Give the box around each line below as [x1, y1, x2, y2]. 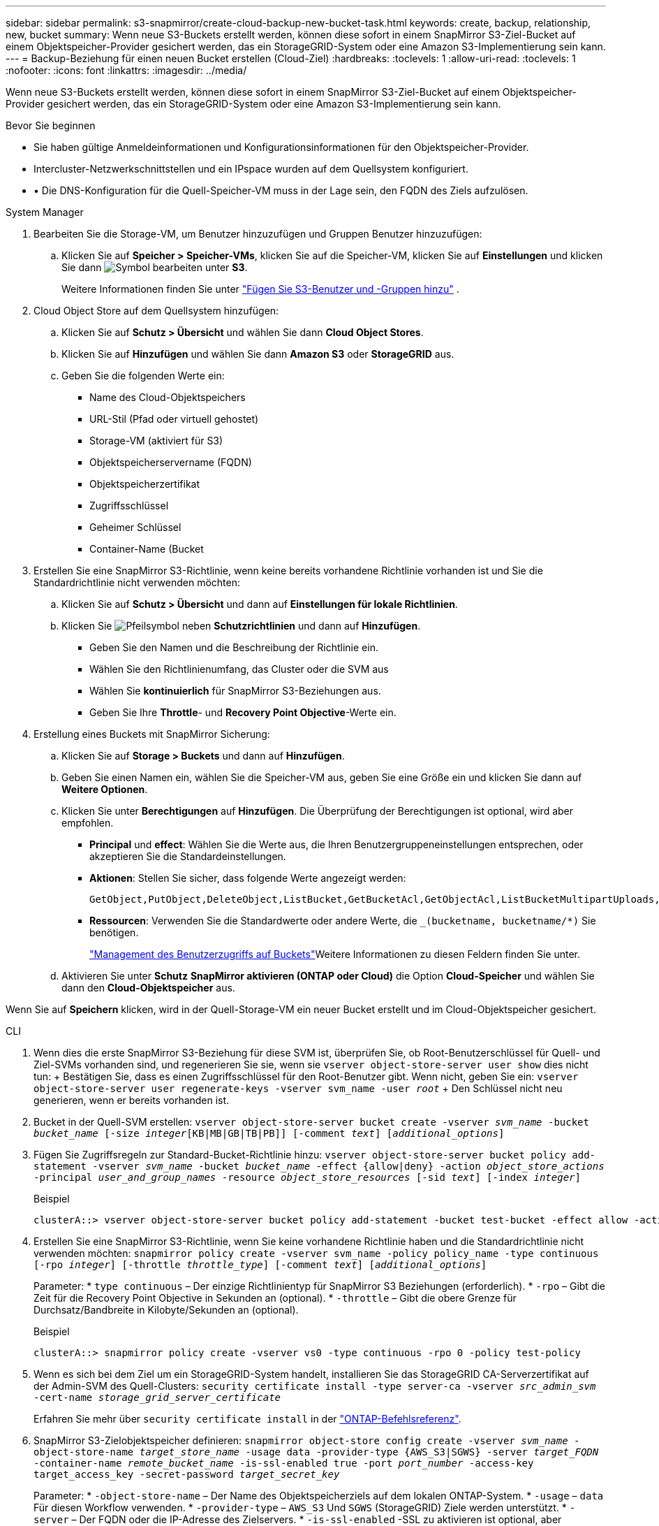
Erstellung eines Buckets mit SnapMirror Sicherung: [34, 728, 270, 740]
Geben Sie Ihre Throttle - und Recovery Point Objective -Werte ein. [89, 706, 397, 718]
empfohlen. [61, 817, 114, 829]
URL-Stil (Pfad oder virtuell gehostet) [89, 413, 259, 425]
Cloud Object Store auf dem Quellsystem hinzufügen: [34, 305, 279, 317]
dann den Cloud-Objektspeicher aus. [61, 982, 235, 994]
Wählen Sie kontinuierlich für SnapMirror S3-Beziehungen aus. [89, 685, 381, 697]
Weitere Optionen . [61, 783, 148, 795]
